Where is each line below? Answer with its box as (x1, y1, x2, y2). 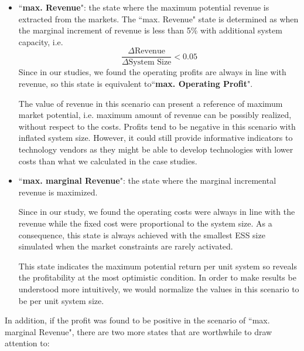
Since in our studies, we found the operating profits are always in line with (18, 66, 286, 78)
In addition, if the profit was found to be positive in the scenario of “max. (5, 314, 270, 326)
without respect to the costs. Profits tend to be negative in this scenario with (18, 120, 296, 132)
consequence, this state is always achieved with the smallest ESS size (18, 228, 265, 241)
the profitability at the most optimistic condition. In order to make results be (18, 271, 296, 283)
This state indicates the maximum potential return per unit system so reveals (18, 259, 297, 272)
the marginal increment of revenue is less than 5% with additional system (18, 24, 282, 36)
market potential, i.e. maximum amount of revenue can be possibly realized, (18, 109, 292, 121)
